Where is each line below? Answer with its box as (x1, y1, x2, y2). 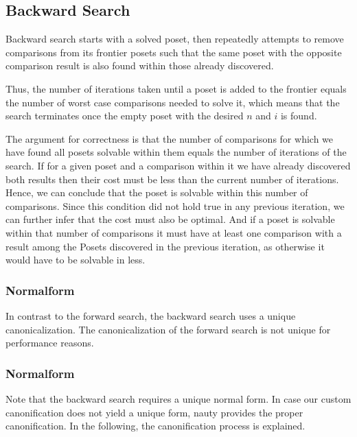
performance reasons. (5, 335, 94, 350)
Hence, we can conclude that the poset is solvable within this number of (5, 185, 308, 200)
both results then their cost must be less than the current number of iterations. (5, 172, 339, 186)
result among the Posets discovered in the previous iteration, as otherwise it (5, 239, 325, 253)
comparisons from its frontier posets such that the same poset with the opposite (5, 45, 342, 59)
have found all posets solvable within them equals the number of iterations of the (5, 145, 347, 159)
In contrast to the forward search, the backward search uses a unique (5, 308, 296, 322)
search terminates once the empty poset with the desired (5, 108, 244, 123)
